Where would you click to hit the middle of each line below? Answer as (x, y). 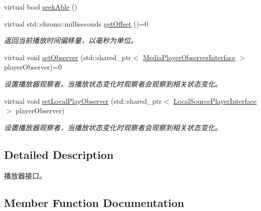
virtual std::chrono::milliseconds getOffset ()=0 (76, 23)
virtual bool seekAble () (41, 7)
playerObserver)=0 (33, 67)
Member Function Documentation (94, 202)
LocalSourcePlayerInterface (215, 100)
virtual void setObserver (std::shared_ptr (68, 57)
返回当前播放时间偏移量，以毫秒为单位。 (71, 40)
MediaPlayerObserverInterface (189, 57)
